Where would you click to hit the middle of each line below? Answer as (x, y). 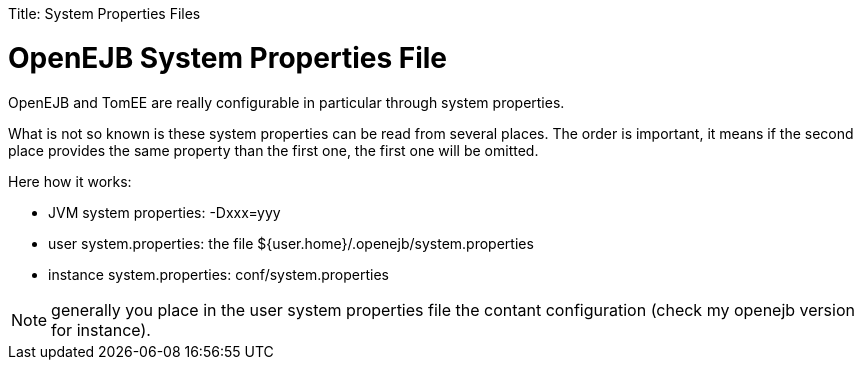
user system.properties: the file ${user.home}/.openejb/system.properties (291, 243)
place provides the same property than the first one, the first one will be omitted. (273, 150)
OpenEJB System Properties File (228, 57)
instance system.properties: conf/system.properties (218, 274)
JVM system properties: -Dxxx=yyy (164, 212)
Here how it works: (70, 181)
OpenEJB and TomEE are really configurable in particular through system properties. (286, 102)
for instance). (101, 329)
